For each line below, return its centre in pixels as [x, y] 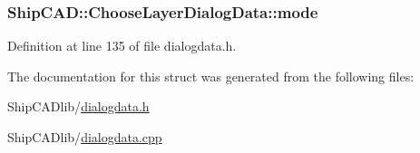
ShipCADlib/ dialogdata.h [78, 106]
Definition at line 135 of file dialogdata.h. [122, 46]
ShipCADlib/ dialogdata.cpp [85, 137]
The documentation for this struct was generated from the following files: [211, 76]
